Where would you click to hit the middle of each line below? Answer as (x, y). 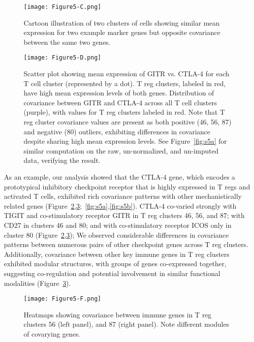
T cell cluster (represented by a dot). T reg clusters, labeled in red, (125, 83)
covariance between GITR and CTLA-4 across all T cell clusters (120, 102)
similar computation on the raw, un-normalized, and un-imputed (121, 150)
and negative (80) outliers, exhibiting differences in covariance (117, 131)
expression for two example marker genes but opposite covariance (122, 32)
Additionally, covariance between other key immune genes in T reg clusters (117, 254)
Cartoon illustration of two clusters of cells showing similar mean (122, 22)
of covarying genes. (52, 334)
